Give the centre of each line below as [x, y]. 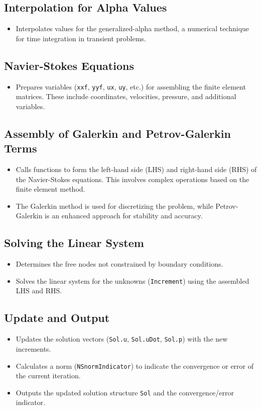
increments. [33, 348]
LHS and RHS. [39, 291]
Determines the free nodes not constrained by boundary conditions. [119, 264]
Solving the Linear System [74, 243]
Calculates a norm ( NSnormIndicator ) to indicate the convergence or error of [135, 365]
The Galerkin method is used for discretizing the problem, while [114, 206]
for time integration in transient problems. [81, 38]
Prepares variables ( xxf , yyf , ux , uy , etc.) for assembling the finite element [131, 86]
